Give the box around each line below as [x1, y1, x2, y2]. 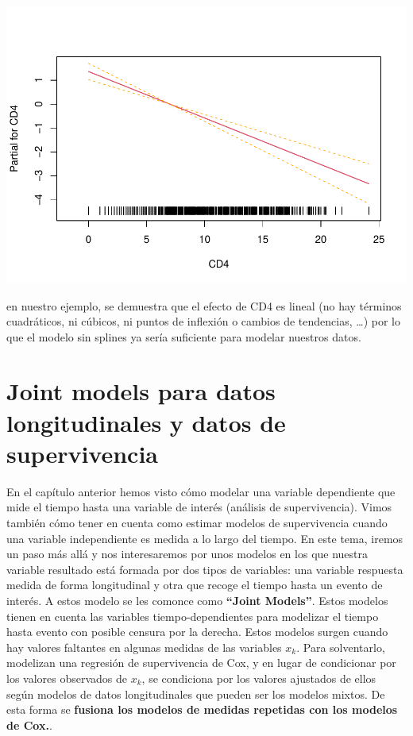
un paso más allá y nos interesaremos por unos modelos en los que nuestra [6, 545, 369, 562]
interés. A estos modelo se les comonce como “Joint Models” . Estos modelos [6, 591, 388, 608]
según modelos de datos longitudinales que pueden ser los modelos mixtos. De [6, 685, 385, 702]
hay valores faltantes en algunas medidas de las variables [6, 638, 282, 655]
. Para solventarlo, [296, 638, 385, 655]
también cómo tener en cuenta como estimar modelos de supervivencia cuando [6, 514, 388, 530]
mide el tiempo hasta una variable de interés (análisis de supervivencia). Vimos [6, 499, 392, 515]
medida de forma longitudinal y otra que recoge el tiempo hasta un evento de [6, 576, 383, 593]
